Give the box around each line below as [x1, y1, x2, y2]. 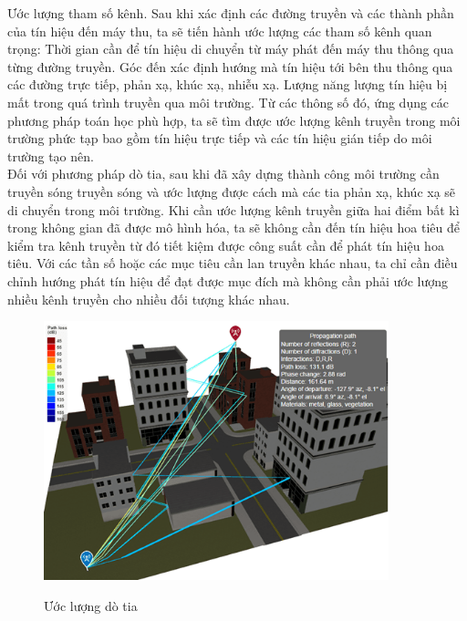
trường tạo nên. [7, 146, 94, 165]
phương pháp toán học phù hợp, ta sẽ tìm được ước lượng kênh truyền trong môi [7, 110, 461, 129]
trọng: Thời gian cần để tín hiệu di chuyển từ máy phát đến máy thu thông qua [7, 39, 454, 58]
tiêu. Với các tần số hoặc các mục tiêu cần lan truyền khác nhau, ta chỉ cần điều [7, 254, 458, 273]
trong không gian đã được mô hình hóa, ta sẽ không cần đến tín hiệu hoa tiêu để [7, 218, 460, 237]
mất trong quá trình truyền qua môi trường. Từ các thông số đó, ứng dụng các [7, 92, 450, 111]
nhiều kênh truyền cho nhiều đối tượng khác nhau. [7, 289, 290, 308]
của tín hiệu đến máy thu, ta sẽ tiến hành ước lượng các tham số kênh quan [7, 21, 432, 40]
